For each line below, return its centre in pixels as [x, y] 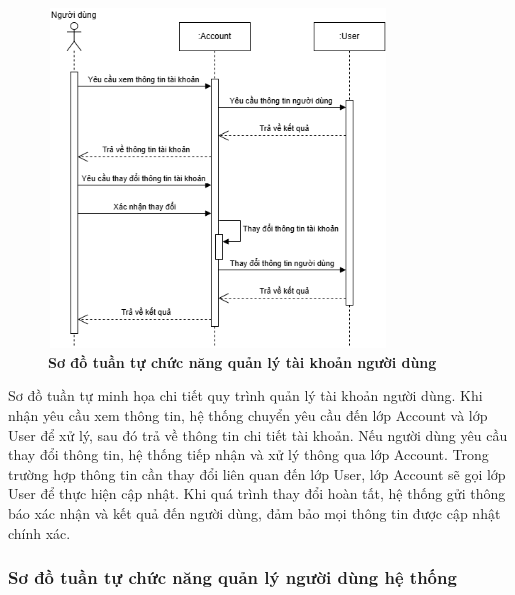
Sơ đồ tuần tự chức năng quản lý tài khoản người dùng [242, 361]
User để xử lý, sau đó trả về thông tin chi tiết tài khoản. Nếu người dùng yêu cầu [258, 434]
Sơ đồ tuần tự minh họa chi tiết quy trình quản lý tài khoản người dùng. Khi [245, 395]
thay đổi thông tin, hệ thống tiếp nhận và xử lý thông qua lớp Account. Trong [248, 454]
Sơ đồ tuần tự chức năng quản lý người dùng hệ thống [232, 577]
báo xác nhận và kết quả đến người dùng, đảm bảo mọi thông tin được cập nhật [254, 512]
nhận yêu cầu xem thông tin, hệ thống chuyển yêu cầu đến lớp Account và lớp [248, 414]
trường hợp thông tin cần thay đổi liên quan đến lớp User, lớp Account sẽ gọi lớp [257, 473]
